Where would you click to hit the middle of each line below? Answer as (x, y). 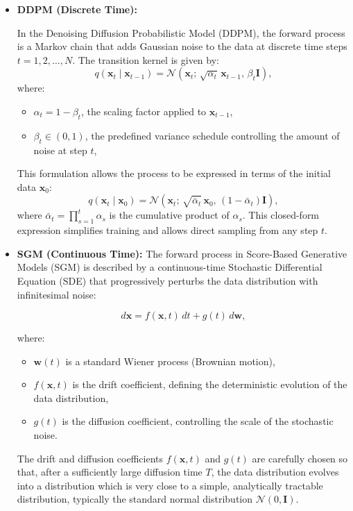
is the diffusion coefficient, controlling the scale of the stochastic (198, 421)
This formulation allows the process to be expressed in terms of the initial (174, 173)
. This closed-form (281, 215)
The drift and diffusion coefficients (90, 458)
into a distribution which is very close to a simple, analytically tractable (170, 485)
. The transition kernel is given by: (146, 59)
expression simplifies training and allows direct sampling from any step (167, 230)
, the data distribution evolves (275, 472)
